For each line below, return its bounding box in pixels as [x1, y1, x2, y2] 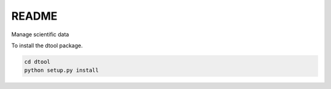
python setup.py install [24, 67, 99, 74]
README [11, 9, 58, 23]
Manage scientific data [11, 31, 69, 38]
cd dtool [24, 58, 51, 65]
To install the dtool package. [11, 42, 83, 49]
